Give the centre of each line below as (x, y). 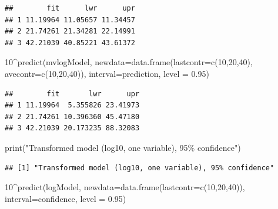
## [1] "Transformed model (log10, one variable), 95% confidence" (140, 168)
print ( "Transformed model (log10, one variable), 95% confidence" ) (123, 147)
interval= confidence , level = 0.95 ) (66, 198)
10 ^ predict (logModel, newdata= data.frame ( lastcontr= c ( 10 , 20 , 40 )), (125, 187)
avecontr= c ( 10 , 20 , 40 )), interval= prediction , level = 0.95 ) (107, 73)
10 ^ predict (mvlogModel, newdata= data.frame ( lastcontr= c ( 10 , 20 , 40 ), (129, 62)
